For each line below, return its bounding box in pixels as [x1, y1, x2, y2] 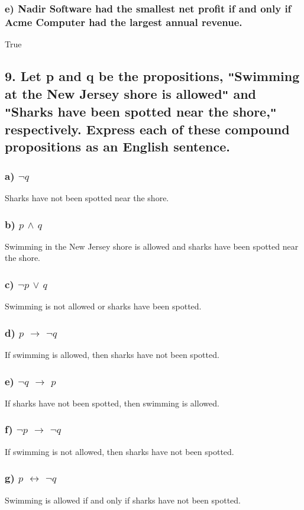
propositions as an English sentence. [5, 137, 231, 156]
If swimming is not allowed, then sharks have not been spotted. [5, 445, 234, 457]
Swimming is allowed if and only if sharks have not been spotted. [5, 493, 241, 506]
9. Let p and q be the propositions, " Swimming [5, 67, 300, 85]
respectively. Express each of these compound [5, 120, 290, 138]
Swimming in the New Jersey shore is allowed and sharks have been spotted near [5, 240, 299, 252]
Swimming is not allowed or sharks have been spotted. [5, 300, 202, 312]
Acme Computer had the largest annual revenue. [5, 14, 242, 29]
